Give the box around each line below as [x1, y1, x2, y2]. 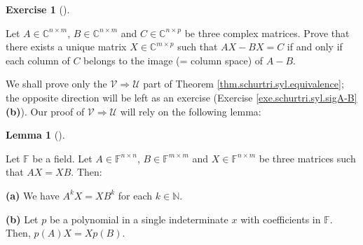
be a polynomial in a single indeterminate [49, 211, 228, 226]
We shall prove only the [6, 76, 107, 91]
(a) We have [6, 188, 60, 202]
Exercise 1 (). [6, 2, 70, 16]
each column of [6, 52, 70, 67]
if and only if [287, 39, 343, 54]
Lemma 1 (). [6, 127, 65, 142]
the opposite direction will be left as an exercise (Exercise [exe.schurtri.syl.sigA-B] [6, 90, 357, 104]
